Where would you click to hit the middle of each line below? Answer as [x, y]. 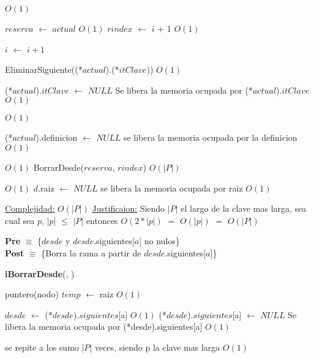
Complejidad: [30, 208]
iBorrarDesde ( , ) [40, 273]
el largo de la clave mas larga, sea [244, 208]
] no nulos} [159, 241]
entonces [102, 220]
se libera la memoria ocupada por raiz [172, 188]
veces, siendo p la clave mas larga [157, 347]
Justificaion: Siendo [129, 208]
